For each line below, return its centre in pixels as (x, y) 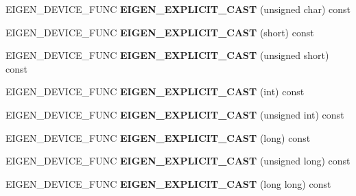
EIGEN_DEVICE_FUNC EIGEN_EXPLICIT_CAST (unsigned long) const (178, 161)
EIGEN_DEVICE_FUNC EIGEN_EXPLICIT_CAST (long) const (158, 137)
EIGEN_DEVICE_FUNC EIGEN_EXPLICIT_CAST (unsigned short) (167, 55)
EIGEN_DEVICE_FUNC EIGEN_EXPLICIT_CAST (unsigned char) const (178, 9)
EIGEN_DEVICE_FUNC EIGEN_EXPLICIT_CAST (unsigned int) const (175, 114)
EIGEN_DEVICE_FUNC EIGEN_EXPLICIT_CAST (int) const (155, 91)
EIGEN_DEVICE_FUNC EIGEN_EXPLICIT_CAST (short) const (160, 32)
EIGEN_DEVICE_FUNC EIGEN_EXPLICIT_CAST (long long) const (168, 183)
